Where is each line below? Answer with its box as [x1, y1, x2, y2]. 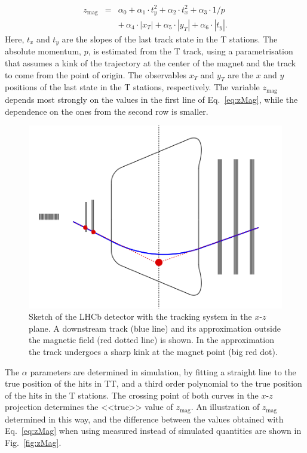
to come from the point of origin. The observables [5, 68, 186, 81]
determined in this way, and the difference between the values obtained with [5, 412, 284, 425]
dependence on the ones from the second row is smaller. [5, 105, 208, 117]
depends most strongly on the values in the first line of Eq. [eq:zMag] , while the [5, 93, 298, 105]
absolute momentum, [5, 45, 82, 57]
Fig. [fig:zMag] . [5, 436, 62, 448]
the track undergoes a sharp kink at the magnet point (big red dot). [29, 345, 278, 357]
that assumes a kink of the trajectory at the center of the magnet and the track [5, 57, 296, 69]
